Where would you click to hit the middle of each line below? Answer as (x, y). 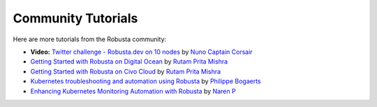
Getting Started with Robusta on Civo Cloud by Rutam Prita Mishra (126, 71)
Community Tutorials (75, 18)
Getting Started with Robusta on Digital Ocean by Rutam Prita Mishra (129, 62)
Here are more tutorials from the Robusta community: (90, 39)
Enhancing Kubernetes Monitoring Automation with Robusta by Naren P (133, 91)
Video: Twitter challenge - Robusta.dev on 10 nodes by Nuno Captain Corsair (141, 52)
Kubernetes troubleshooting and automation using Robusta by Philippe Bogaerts (146, 81)
